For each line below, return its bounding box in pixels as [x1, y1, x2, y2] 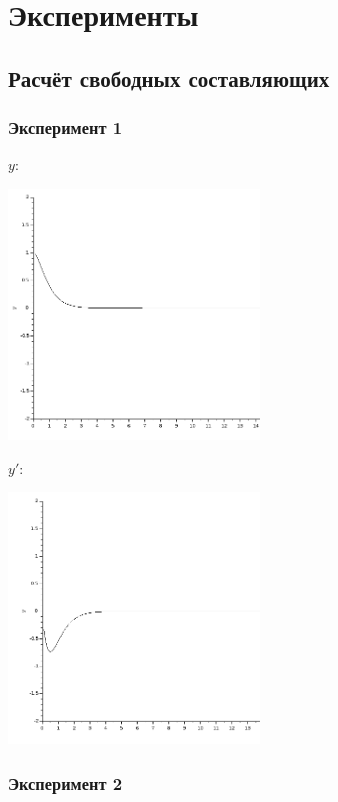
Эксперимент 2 [8, 770, 123, 795]
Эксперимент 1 [8, 115, 123, 140]
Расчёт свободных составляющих [8, 62, 330, 93]
